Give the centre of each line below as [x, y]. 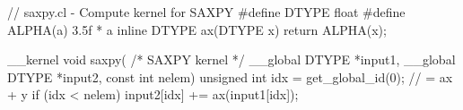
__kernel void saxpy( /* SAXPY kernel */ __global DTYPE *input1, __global [231, 59]
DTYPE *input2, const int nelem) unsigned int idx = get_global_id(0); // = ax [230, 76]
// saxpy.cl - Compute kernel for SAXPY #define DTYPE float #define [206, 12]
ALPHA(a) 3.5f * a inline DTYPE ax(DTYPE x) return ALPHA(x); [197, 29]
